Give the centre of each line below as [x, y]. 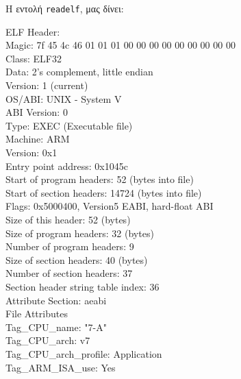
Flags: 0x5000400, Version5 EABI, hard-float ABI [110, 206]
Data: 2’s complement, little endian [79, 72]
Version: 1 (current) [47, 85]
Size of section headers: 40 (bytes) [77, 259]
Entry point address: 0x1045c [67, 166]
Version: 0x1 [31, 152]
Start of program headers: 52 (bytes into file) [100, 179]
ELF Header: [33, 31]
